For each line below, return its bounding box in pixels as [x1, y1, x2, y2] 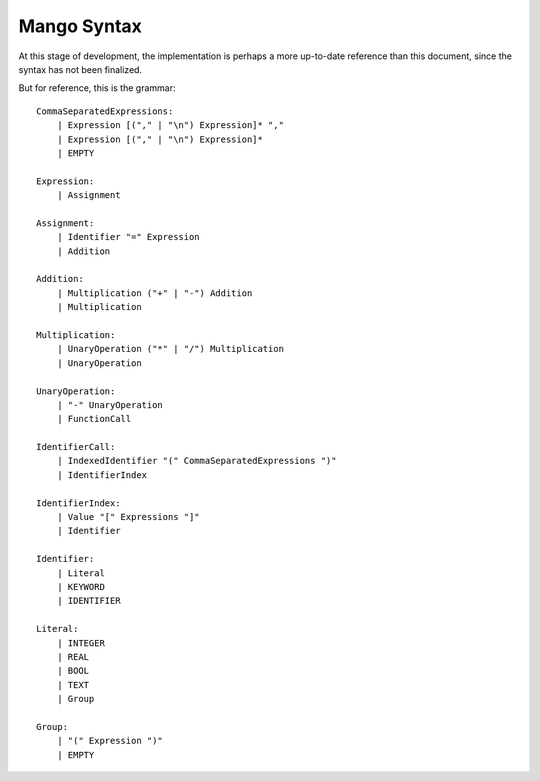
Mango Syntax [18, 15, 142, 37]
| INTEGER [56, 637, 105, 649]
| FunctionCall [56, 413, 132, 425]
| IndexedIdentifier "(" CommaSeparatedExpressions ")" [56, 455, 337, 467]
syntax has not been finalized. [18, 63, 143, 75]
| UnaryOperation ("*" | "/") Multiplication [56, 343, 285, 355]
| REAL [56, 651, 90, 662]
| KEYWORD [56, 581, 105, 592]
